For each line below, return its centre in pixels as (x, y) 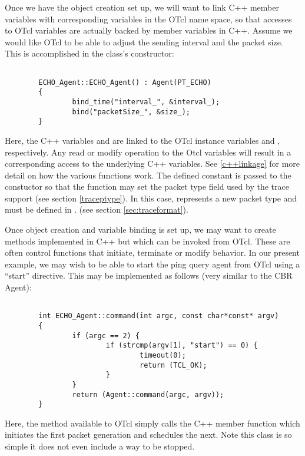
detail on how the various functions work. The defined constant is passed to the (148, 175)
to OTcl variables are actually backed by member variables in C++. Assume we (149, 30)
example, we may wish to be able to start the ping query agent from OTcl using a (152, 264)
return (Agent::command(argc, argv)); (148, 394)
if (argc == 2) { (106, 336)
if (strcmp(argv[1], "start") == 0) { (182, 346)
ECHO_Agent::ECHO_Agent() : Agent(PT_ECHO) (125, 82)
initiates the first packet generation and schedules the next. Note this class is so (148, 434)
